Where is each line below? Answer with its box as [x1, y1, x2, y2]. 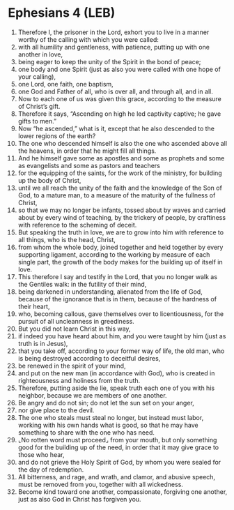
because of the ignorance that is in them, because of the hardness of [17, 294, 217, 303]
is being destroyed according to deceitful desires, [17, 354, 161, 362]
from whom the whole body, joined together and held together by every [17, 243, 224, 251]
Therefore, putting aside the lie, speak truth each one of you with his [17, 384, 215, 392]
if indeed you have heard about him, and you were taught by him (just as [17, 331, 226, 340]
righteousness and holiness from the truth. [17, 376, 141, 384]
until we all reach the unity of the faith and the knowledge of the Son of [17, 183, 222, 192]
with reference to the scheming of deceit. [17, 220, 137, 229]
